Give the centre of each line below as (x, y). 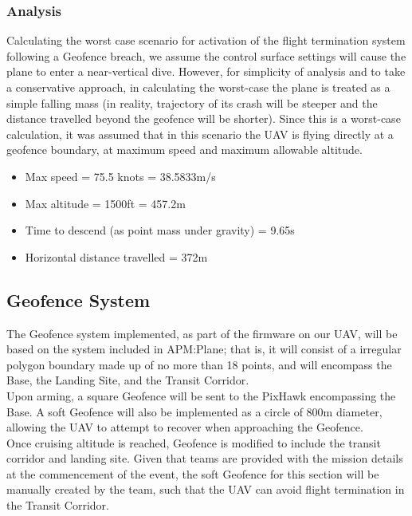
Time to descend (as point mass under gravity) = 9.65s (160, 230)
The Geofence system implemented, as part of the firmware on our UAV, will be (202, 333)
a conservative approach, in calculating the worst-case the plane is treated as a (198, 87)
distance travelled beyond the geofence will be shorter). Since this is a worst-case (204, 118)
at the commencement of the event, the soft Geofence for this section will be (193, 473)
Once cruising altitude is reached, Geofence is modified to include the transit (194, 442)
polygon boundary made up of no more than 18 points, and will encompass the (199, 364)
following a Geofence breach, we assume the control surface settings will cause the (206, 55)
